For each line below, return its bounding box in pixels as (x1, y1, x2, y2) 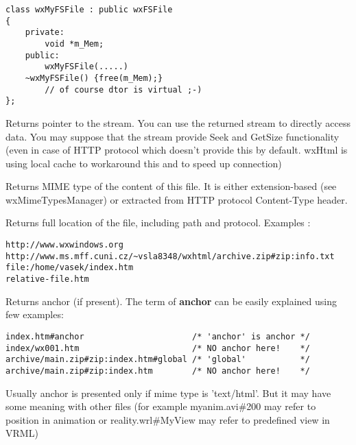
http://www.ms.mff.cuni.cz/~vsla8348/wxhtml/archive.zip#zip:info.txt (5, 251, 335, 261)
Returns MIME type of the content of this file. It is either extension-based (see (5, 179, 337, 193)
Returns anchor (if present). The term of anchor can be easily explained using (5, 293, 337, 308)
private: (25, 27, 64, 38)
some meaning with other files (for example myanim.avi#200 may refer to (5, 399, 316, 413)
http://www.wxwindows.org (5, 240, 123, 250)
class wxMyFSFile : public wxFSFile (5, 5, 173, 14)
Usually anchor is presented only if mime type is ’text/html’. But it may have (5, 385, 331, 400)
